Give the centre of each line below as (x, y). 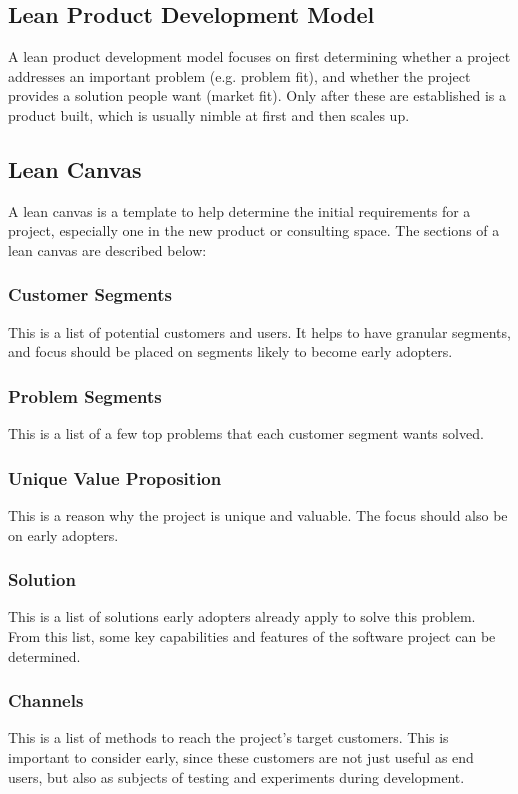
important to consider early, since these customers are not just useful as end (241, 757)
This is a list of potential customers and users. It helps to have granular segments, (259, 331)
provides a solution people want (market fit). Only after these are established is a (257, 95)
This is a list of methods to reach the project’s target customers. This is (228, 737)
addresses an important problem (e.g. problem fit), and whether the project (239, 75)
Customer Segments (90, 294)
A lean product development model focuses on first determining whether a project (259, 56)
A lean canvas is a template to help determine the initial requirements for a (239, 210)
